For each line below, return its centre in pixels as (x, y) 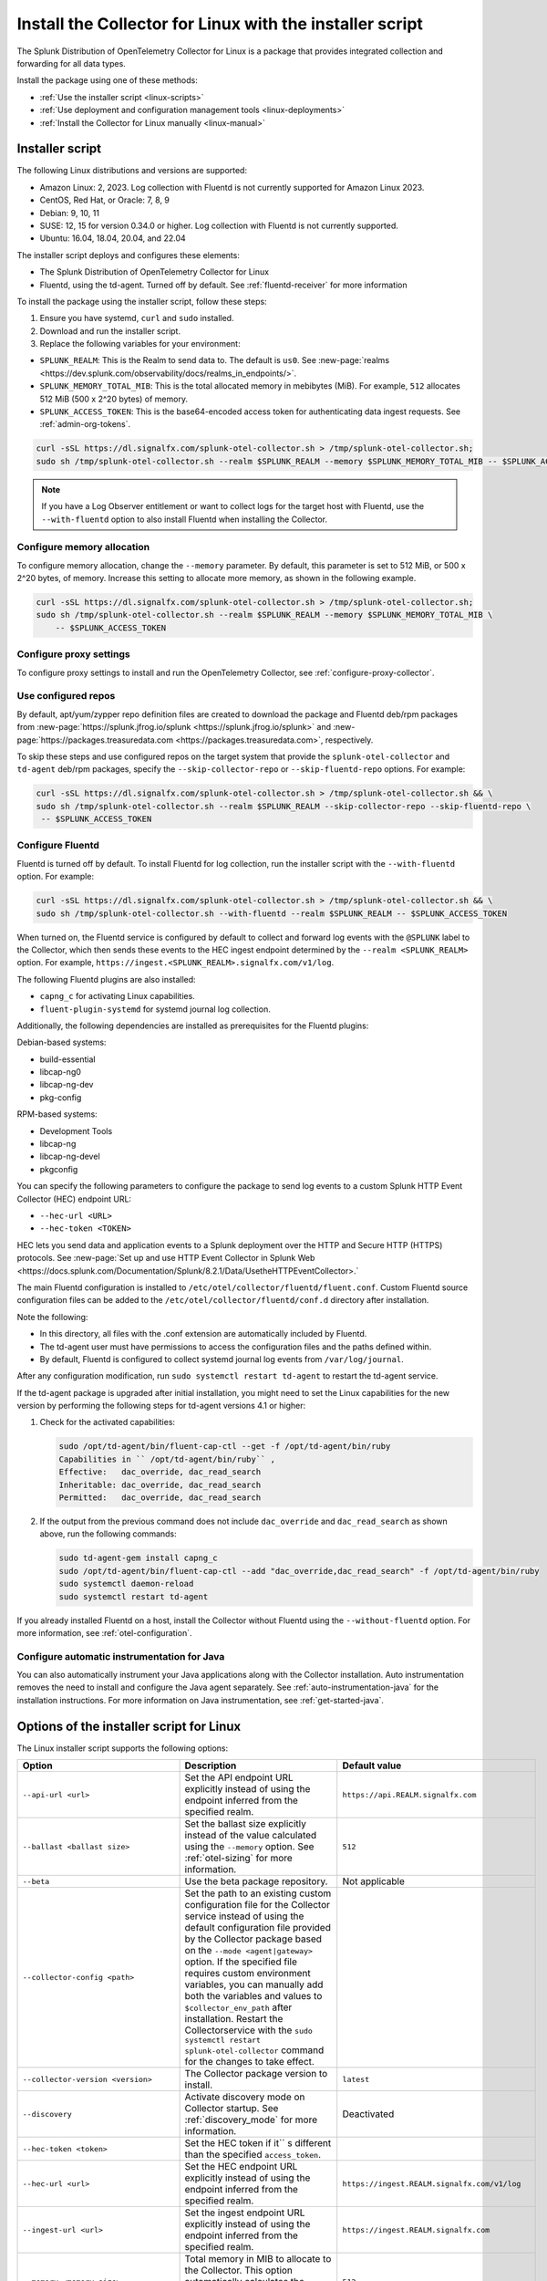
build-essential (67, 1059)
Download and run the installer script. (110, 331)
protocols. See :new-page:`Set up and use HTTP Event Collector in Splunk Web (166, 1258)
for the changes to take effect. (249, 2062)
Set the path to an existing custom (258, 1893)
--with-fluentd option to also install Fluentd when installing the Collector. (185, 519)
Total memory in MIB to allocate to (258, 2259)
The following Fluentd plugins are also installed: (106, 979)
